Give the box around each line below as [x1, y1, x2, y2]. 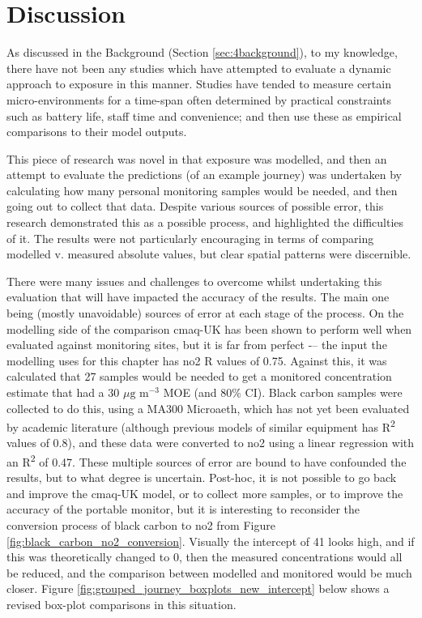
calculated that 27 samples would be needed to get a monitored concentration [6, 368, 392, 385]
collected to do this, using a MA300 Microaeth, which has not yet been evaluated [6, 399, 410, 416]
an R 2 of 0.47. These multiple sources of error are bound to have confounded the [6, 451, 407, 470]
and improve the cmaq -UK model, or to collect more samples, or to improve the [6, 484, 403, 501]
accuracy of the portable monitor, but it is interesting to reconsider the [6, 501, 360, 518]
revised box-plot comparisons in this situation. [6, 596, 237, 613]
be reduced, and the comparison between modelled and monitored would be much [6, 564, 412, 581]
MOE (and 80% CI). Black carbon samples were [163, 384, 403, 400]
